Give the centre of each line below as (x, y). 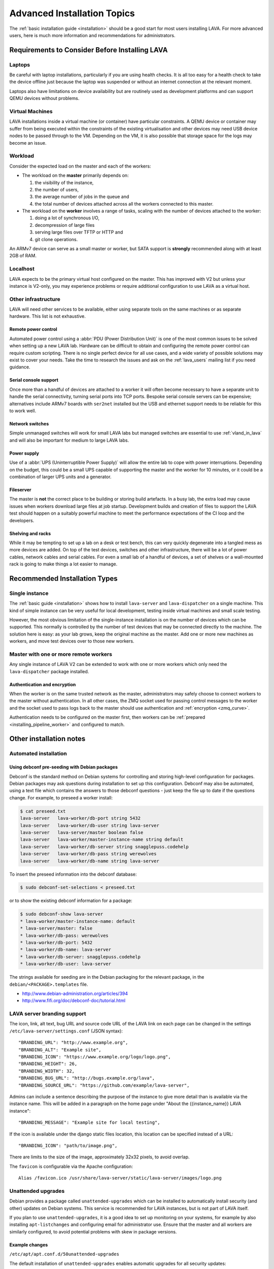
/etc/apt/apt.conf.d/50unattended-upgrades (64, 1254)
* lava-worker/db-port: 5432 (56, 943)
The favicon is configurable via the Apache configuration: (71, 1166)
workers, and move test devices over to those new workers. (72, 641)
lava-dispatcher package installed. (49, 671)
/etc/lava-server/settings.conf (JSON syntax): (66, 1031)
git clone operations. (56, 239)
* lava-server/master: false (56, 928)
